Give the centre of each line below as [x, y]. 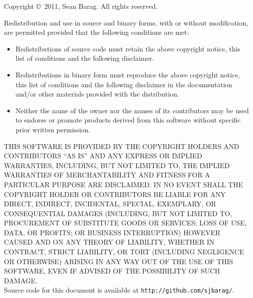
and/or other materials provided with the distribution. [97, 94]
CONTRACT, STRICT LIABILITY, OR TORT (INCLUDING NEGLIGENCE [124, 252]
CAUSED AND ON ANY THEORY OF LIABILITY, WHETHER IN [109, 242]
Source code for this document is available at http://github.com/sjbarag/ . [119, 290]
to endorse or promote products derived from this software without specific [128, 120]
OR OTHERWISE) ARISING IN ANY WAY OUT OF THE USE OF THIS [119, 261]
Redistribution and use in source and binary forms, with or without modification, [126, 22]
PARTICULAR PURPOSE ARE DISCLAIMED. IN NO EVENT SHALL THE [124, 184]
